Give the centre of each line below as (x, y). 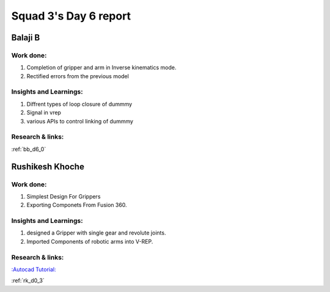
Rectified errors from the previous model (78, 76)
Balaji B (26, 38)
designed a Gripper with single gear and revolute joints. (96, 233)
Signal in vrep (44, 112)
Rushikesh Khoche (48, 166)
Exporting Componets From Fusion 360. (77, 205)
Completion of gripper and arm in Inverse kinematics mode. (101, 68)
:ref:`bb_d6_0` (29, 149)
